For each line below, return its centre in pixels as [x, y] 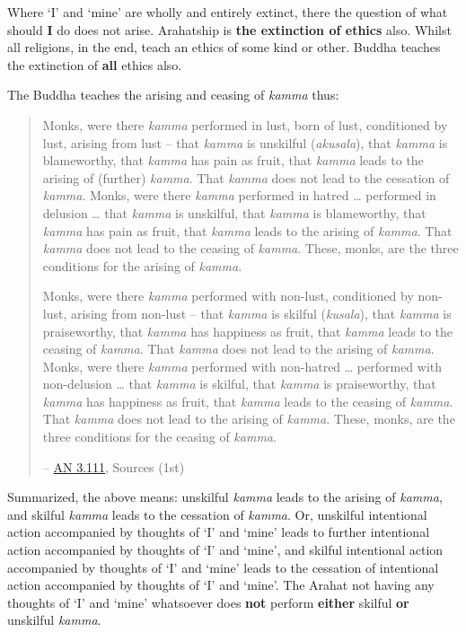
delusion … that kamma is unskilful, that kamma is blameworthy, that [234, 212]
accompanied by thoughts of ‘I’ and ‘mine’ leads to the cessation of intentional [223, 567]
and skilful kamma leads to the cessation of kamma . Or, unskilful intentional [217, 514]
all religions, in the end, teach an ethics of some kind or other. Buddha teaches [224, 47]
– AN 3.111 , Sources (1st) [114, 466]
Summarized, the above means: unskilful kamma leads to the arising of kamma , [225, 497]
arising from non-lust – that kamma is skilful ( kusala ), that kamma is [261, 313]
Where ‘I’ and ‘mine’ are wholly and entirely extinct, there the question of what [228, 12]
